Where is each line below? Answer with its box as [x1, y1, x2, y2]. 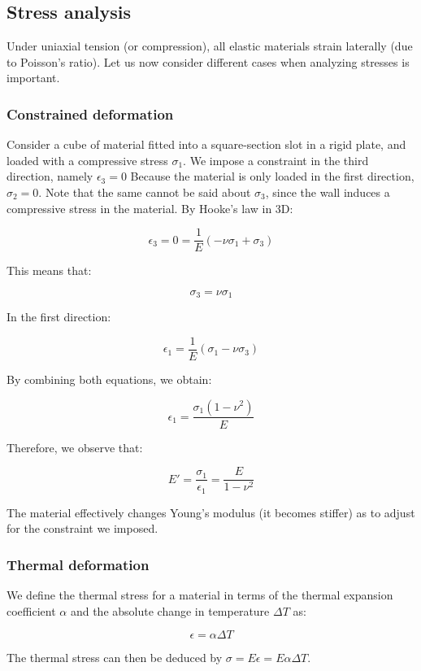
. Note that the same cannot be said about [38, 183, 251, 200]
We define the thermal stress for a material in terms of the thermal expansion [7, 586, 393, 603]
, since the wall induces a [265, 183, 390, 200]
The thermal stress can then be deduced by [7, 649, 223, 666]
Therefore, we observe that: [7, 438, 143, 455]
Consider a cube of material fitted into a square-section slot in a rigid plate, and [7, 136, 406, 153]
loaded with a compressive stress [7, 151, 168, 168]
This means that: [7, 262, 92, 279]
